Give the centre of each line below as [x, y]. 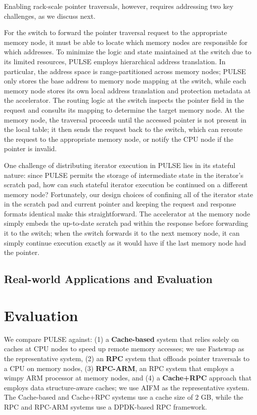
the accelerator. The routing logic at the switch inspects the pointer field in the [124, 100]
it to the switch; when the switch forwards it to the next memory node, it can [122, 233]
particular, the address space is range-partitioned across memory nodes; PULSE [125, 71]
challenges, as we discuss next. [50, 16]
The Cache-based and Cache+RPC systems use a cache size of [99, 397]
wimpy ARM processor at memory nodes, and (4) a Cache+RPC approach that [128, 378]
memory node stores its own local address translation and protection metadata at [128, 90]
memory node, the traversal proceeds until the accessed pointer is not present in [125, 119]
